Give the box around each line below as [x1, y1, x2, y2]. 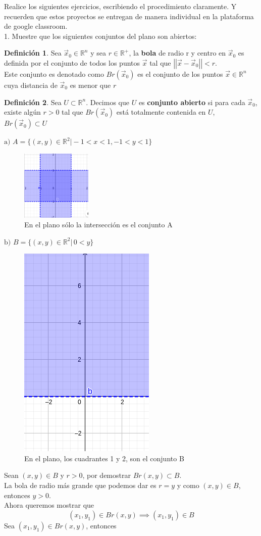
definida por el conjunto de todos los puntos [4, 57, 140, 68]
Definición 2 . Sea [4, 96, 62, 107]
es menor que [70, 79, 111, 90]
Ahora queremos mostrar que [4, 500, 94, 510]
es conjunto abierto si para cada [138, 96, 245, 107]
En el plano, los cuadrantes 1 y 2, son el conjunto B [24, 453, 184, 463]
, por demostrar [82, 470, 131, 480]
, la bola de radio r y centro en [129, 47, 226, 58]
